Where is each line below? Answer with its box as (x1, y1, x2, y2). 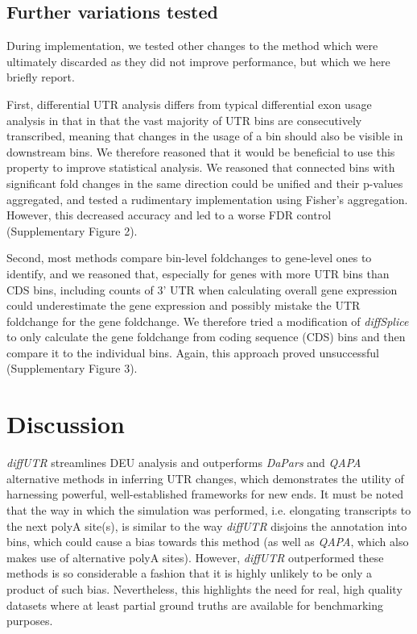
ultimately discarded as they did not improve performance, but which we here (6, 52, 390, 69)
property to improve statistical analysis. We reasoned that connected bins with (6, 159, 395, 176)
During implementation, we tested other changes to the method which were (6, 37, 378, 54)
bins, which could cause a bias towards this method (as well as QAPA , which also (6, 533, 409, 550)
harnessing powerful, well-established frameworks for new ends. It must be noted (6, 486, 404, 503)
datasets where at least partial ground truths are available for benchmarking (6, 596, 384, 613)
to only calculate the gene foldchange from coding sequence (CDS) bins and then (6, 328, 406, 345)
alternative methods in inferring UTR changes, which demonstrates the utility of (6, 469, 404, 486)
